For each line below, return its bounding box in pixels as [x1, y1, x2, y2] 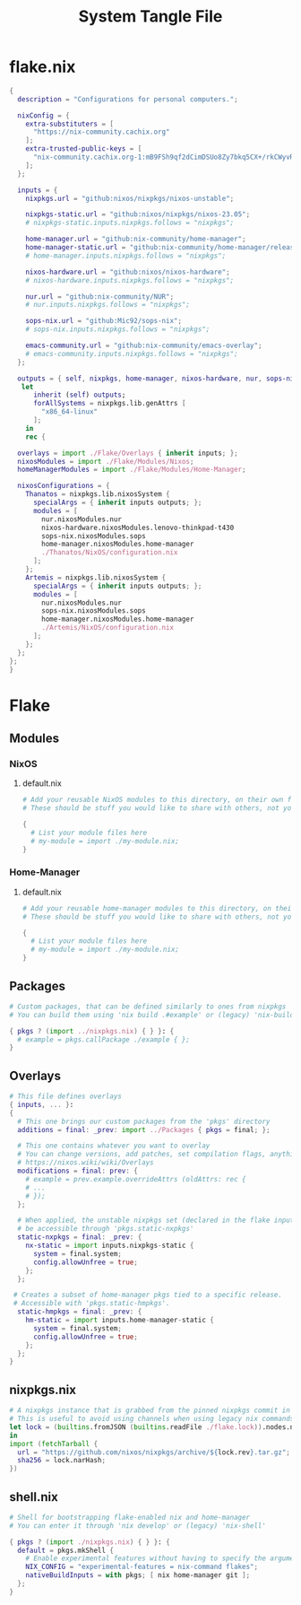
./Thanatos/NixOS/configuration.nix [41, 548, 178, 557]
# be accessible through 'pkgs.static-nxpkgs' [17, 1225, 194, 1234]
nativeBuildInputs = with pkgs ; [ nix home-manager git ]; [25, 1571, 251, 1580]
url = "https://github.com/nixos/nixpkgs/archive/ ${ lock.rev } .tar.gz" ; [17, 1447, 291, 1457]
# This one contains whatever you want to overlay [17, 1141, 211, 1150]
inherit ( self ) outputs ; [32, 390, 126, 400]
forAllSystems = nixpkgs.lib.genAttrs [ [32, 399, 186, 408]
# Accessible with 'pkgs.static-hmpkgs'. [13, 1299, 170, 1308]
